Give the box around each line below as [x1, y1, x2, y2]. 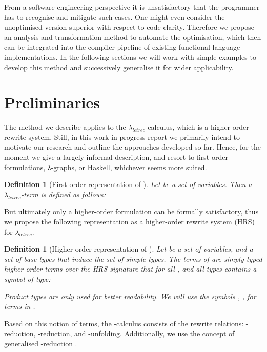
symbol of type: [4, 274, 51, 284]
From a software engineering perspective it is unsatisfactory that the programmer [4, 2, 260, 12]
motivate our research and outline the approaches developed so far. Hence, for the [4, 141, 261, 152]
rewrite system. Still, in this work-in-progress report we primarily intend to [4, 131, 240, 142]
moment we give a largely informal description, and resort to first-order [4, 152, 228, 162]
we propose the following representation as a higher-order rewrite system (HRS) [4, 216, 255, 227]
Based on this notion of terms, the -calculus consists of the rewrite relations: [4, 318, 244, 328]
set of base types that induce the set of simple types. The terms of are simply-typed [4, 253, 262, 264]
